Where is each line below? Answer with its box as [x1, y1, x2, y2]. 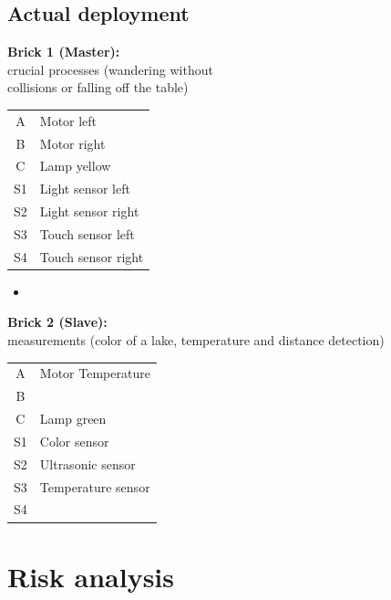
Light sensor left [39, 179, 130, 198]
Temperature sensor [39, 477, 150, 496]
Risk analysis [7, 557, 175, 595]
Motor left [39, 111, 98, 130]
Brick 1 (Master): [7, 42, 120, 61]
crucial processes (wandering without [7, 59, 213, 79]
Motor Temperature [39, 363, 150, 383]
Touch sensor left [39, 224, 135, 243]
